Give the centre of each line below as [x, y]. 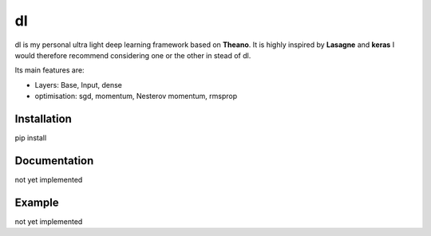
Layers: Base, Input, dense [79, 85]
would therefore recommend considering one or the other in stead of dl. [133, 55]
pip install [31, 138]
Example [37, 202]
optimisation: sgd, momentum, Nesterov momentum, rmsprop [136, 96]
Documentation [54, 161]
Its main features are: [49, 70]
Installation [43, 118]
